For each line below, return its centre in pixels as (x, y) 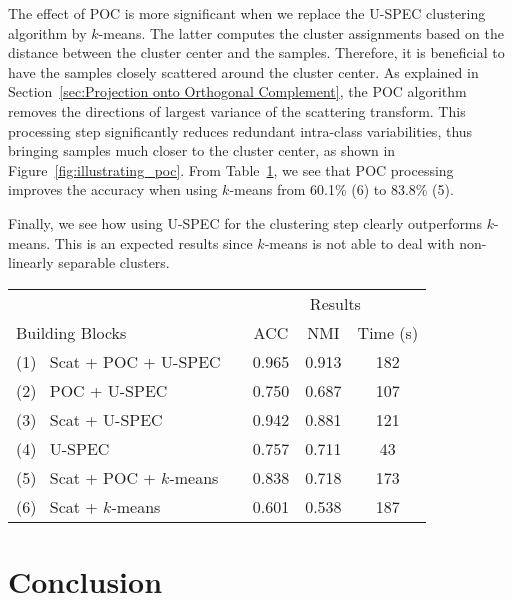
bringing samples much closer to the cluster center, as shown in (202, 150)
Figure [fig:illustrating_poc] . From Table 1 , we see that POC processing (231, 169)
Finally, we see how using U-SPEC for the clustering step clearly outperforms (245, 222)
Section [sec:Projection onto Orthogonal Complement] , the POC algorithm (237, 91)
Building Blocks (71, 332)
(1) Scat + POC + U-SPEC (118, 361)
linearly (31, 262)
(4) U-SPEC (63, 448)
